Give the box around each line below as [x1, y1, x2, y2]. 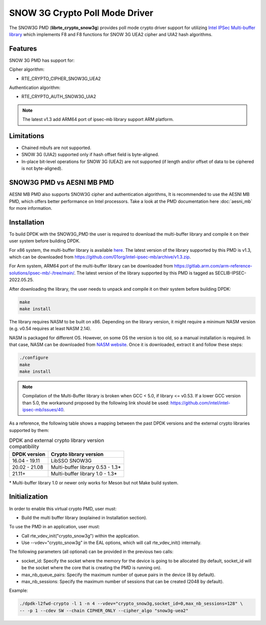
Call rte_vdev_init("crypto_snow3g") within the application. [21, 533, 140, 539]
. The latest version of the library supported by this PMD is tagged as [74, 270, 214, 276]
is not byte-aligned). [21, 165, 63, 171]
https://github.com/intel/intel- [170, 400, 231, 406]
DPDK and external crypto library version [9, 437, 104, 444]
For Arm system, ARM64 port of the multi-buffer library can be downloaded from [9, 263, 173, 269]
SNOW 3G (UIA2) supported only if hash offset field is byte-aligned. [21, 152, 160, 157]
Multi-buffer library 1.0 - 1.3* [51, 470, 118, 477]
